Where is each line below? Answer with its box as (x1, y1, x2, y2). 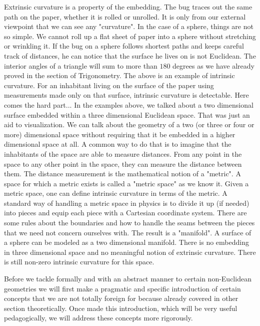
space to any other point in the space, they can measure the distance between (4, 158, 242, 169)
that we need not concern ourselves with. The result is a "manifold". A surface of (4, 227, 251, 237)
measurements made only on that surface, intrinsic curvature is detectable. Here (4, 90, 249, 100)
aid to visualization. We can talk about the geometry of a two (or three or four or (4, 119, 254, 130)
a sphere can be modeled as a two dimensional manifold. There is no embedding (4, 237, 249, 247)
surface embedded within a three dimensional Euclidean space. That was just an (4, 109, 250, 120)
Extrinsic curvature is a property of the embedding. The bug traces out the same (4, 2, 252, 12)
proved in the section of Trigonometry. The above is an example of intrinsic (4, 70, 235, 81)
